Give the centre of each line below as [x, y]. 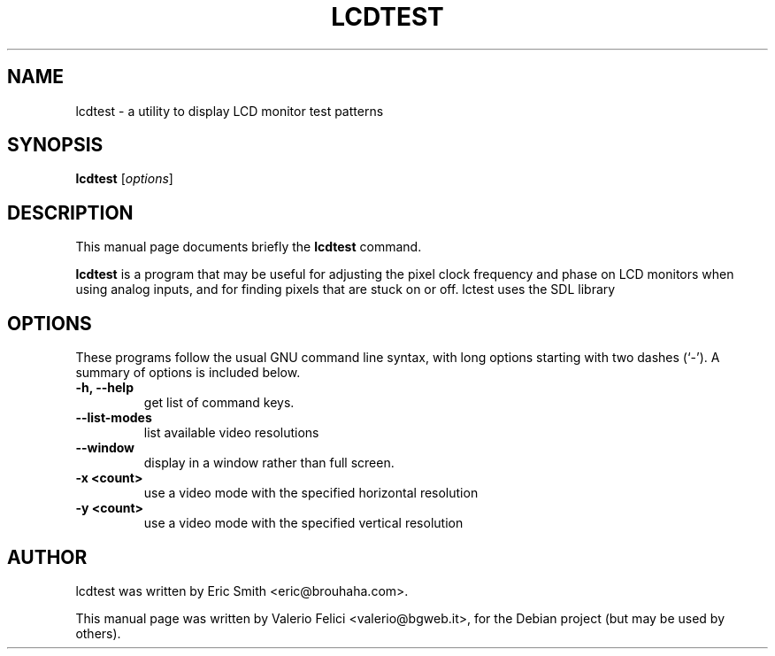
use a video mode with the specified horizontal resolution [311, 493]
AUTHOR [47, 557]
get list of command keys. [219, 403]
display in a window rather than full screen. [269, 463]
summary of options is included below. [188, 373]
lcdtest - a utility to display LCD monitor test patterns [230, 111]
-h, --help [104, 388]
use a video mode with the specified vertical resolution [303, 523]
